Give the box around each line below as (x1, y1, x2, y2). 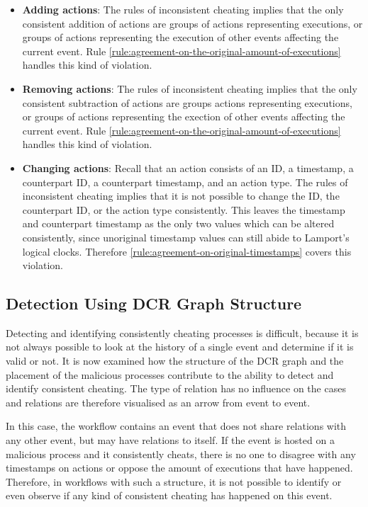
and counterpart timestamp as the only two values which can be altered (22, 216, 335, 231)
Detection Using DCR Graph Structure (6, 292, 302, 314)
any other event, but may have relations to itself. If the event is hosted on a (6, 433, 335, 448)
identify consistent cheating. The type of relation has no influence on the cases (6, 381, 346, 396)
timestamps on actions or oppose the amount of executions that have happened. (6, 460, 353, 475)
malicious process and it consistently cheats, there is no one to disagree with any (6, 446, 356, 461)
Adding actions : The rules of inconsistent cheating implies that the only (22, 2, 344, 16)
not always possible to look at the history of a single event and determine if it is (6, 339, 354, 354)
